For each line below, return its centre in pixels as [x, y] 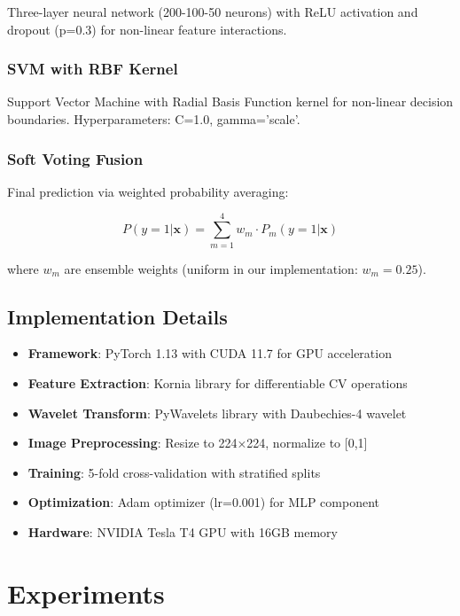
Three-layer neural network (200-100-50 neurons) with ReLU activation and [213, 12]
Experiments [86, 593]
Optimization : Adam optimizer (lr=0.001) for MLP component [203, 502]
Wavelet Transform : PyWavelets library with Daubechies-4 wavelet [217, 413]
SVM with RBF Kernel [93, 69]
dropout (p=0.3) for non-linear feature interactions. [147, 29]
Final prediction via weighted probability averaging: [148, 191]
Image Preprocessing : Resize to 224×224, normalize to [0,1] [198, 443]
